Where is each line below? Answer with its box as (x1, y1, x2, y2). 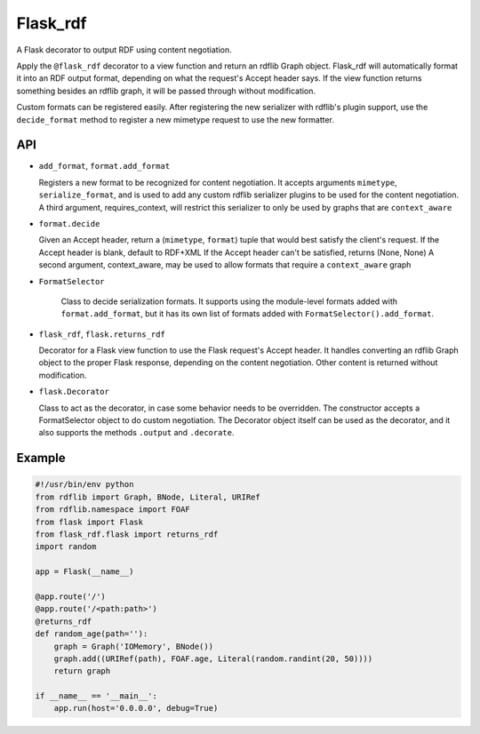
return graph (53, 666, 111, 676)
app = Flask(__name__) (35, 567, 134, 577)
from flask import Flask (35, 516, 144, 527)
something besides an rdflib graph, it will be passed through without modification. (16, 85, 316, 96)
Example (16, 451, 66, 466)
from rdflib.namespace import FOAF (35, 505, 190, 515)
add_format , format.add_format (38, 161, 171, 172)
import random (35, 542, 97, 552)
